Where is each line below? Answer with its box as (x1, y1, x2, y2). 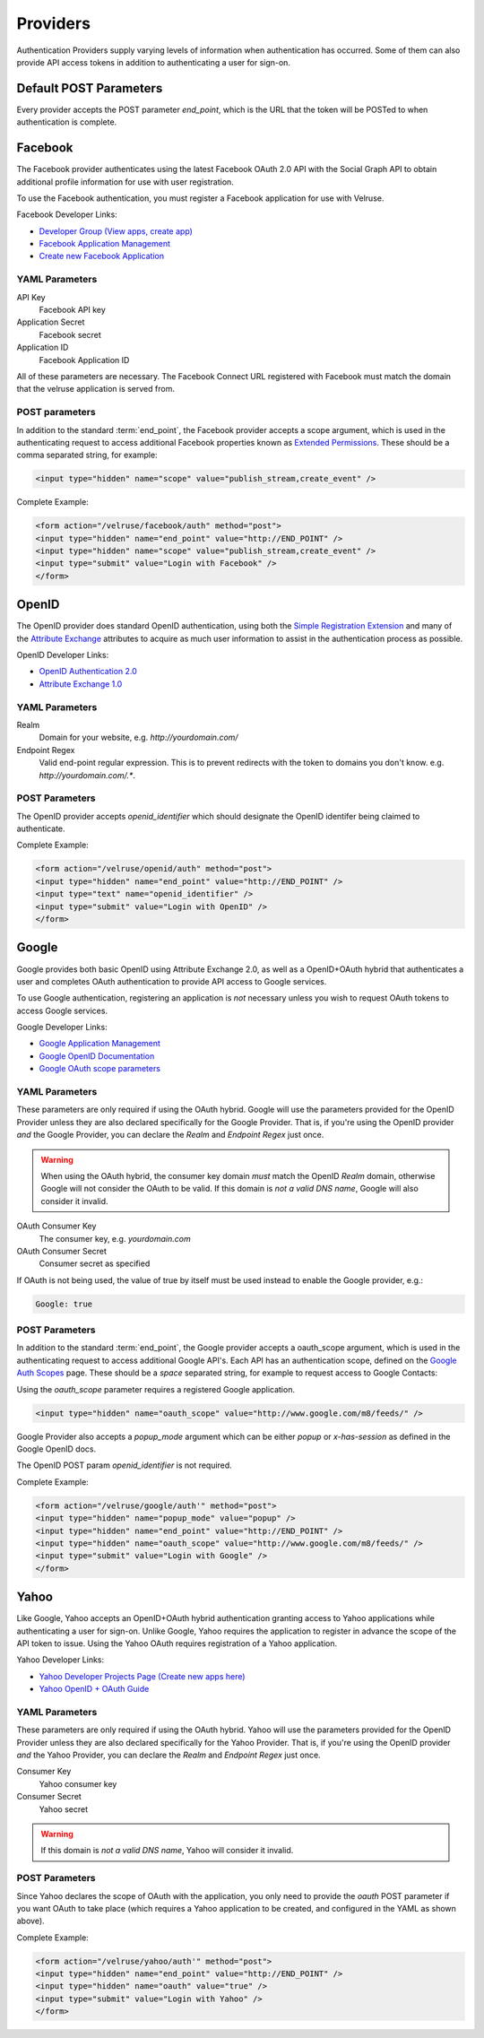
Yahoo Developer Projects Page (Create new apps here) (39, 1670, 246, 1681)
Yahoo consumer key (39, 1778, 117, 1789)
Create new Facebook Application (39, 251, 165, 262)
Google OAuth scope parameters (39, 1063, 161, 1074)
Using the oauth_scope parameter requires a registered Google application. (16, 1383, 296, 1394)
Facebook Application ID (39, 354, 130, 365)
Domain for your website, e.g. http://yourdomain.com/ (39, 732, 238, 743)
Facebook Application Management (39, 238, 170, 249)
